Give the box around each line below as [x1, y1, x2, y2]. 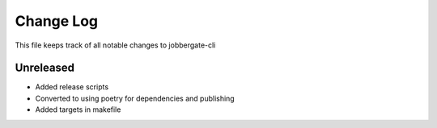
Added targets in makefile [35, 105, 121, 114]
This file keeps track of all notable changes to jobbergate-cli [15, 40, 216, 50]
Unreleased [15, 61, 75, 75]
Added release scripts [35, 82, 109, 92]
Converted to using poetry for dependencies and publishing [35, 93, 235, 103]
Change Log [15, 12, 99, 30]
